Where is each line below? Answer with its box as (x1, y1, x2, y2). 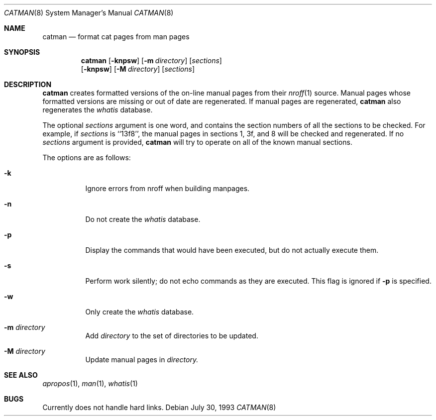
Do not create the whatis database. (85, 215, 201, 223)
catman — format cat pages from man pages (42, 32, 190, 41)
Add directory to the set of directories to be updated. (85, 331, 258, 340)
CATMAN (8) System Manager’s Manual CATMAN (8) (4, 8, 174, 17)
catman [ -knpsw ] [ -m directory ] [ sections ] (81, 56, 222, 65)
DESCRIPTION (4, 80, 52, 89)
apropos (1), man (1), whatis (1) (42, 379, 138, 388)
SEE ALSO (4, 371, 38, 379)
